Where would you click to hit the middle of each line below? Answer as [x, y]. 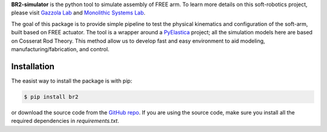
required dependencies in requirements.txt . [65, 121]
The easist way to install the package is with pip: [72, 81]
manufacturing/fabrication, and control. [60, 49]
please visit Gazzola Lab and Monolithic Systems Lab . [78, 13]
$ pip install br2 [51, 97]
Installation [33, 66]
